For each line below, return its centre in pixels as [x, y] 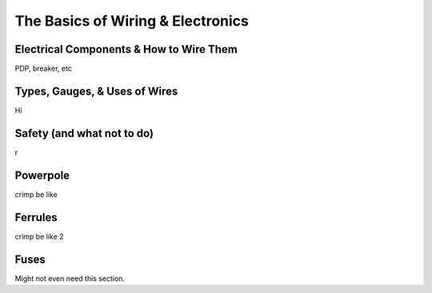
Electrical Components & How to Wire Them [126, 49]
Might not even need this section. [70, 278]
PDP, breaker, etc [43, 69]
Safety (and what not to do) [84, 133]
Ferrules [36, 217]
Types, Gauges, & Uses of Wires [96, 91]
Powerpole [42, 175]
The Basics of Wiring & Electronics [132, 21]
